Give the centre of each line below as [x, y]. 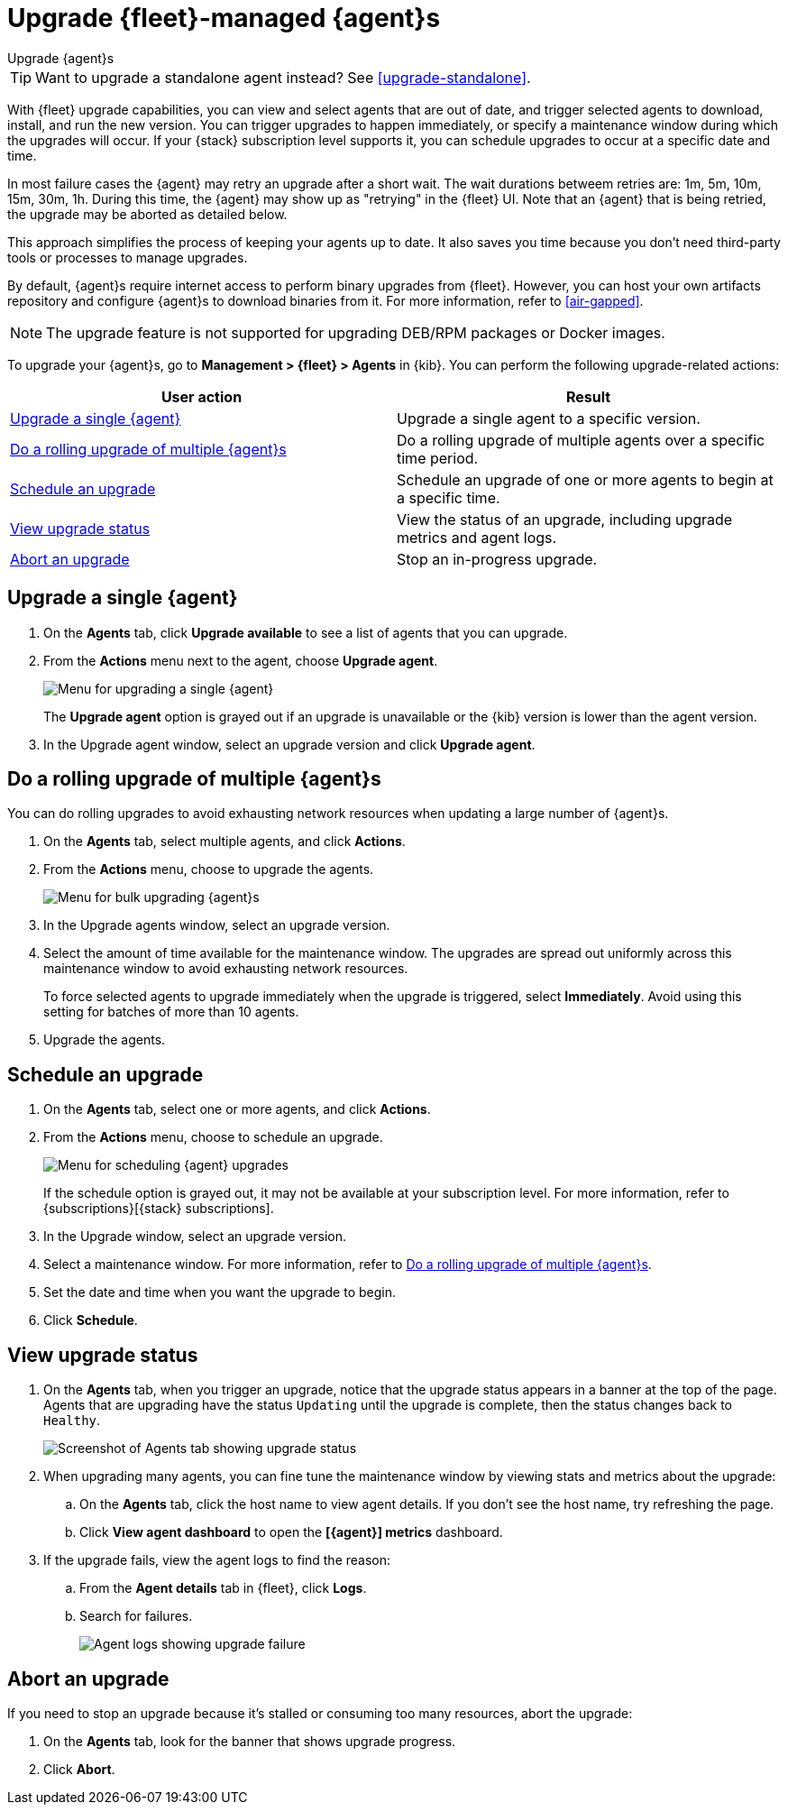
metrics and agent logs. [477, 537]
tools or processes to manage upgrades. [128, 257]
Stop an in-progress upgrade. [497, 559]
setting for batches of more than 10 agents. [171, 1012]
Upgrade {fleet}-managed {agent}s [224, 18]
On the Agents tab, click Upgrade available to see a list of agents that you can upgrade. [306, 632]
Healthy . [72, 1421]
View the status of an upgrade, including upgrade [565, 519]
